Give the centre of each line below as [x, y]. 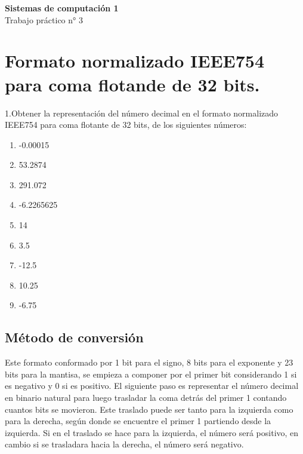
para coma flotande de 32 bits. [132, 84]
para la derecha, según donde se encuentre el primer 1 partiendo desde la [138, 421]
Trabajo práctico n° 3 [44, 19]
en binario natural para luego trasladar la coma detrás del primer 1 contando [146, 398]
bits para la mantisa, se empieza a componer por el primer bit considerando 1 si [151, 374]
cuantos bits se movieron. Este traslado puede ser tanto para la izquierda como [149, 409]
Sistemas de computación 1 [62, 8]
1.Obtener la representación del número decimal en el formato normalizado [142, 113]
